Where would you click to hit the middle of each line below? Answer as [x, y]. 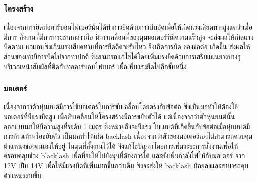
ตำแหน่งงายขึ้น [23, 175]
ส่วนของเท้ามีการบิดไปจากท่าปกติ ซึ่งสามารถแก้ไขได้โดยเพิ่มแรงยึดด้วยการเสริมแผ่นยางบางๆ [122, 56]
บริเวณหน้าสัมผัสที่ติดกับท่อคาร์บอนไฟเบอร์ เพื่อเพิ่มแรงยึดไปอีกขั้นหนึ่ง [95, 66]
